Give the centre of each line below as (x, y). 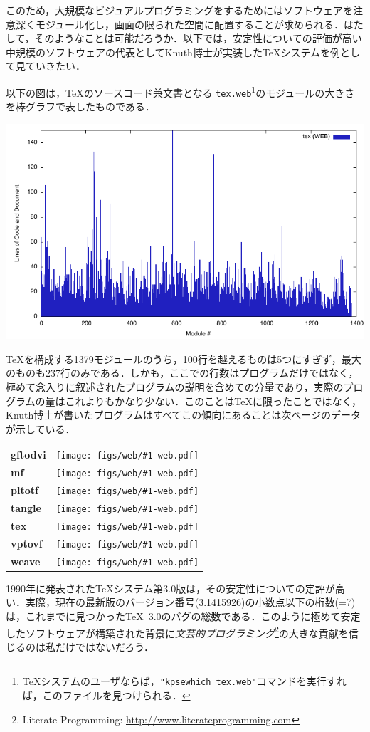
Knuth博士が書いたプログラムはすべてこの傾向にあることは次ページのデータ (184, 415)
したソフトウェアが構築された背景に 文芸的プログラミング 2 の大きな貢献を (177, 632)
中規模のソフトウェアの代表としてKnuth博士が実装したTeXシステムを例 (173, 52)
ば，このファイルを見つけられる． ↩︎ (106, 695)
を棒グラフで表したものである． (80, 106)
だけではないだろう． (105, 646)
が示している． (41, 428)
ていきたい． (55, 66)
